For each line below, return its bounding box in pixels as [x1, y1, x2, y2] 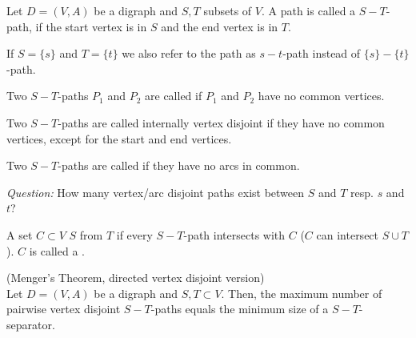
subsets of [203, 2, 252, 18]
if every [116, 226, 153, 243]
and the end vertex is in [161, 18, 278, 34]
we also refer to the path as [122, 45, 256, 62]
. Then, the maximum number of [221, 284, 382, 301]
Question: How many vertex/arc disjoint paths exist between [6, 183, 305, 200]
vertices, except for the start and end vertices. [6, 130, 232, 147]
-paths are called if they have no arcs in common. [58, 157, 300, 174]
